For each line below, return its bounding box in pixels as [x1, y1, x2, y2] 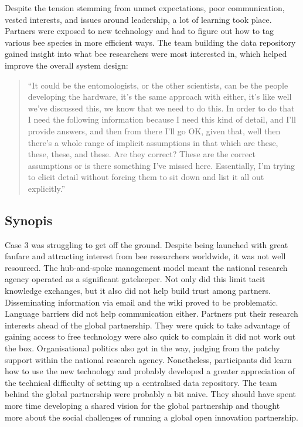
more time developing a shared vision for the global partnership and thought [5, 399, 280, 412]
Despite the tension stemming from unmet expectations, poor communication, [5, 2, 285, 13]
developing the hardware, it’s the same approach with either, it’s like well [28, 90, 292, 103]
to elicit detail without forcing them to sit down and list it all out [28, 171, 264, 183]
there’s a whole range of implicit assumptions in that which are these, [28, 136, 278, 148]
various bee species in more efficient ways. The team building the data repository [5, 36, 296, 48]
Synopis [5, 211, 53, 229]
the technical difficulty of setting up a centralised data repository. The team [5, 376, 277, 388]
